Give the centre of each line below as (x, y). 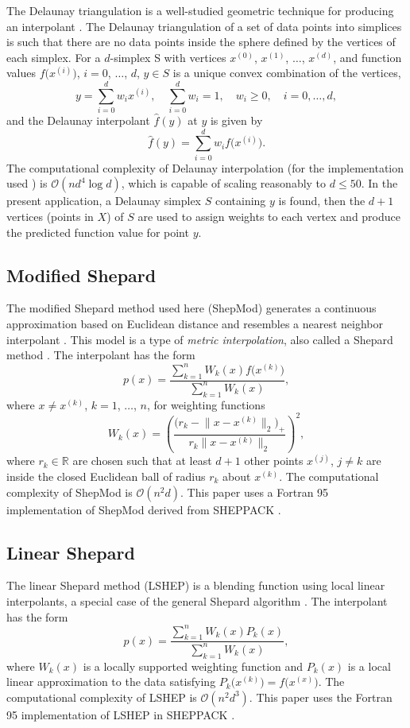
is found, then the (322, 201)
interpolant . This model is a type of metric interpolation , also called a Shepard (200, 339)
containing (240, 201)
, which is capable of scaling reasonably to (224, 183)
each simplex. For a (54, 57)
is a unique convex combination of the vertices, (287, 73)
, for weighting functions (206, 404)
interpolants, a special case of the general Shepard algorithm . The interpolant (197, 600)
